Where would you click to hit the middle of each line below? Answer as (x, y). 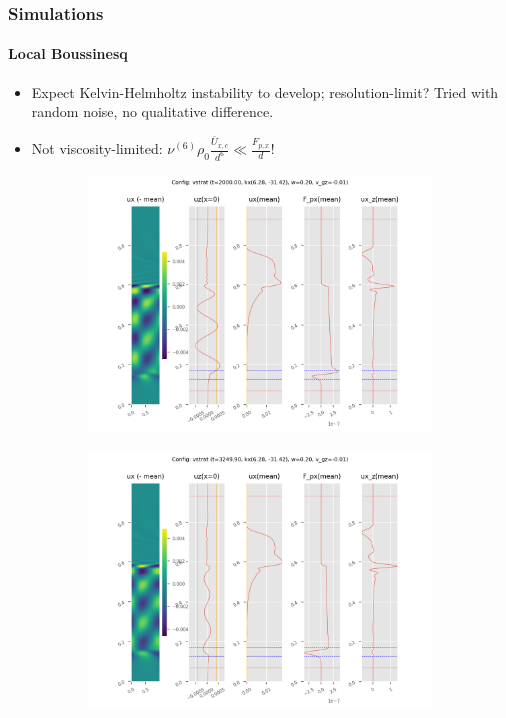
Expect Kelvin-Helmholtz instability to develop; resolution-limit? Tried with (265, 91)
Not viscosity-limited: (97, 148)
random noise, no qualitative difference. (152, 111)
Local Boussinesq (68, 53)
